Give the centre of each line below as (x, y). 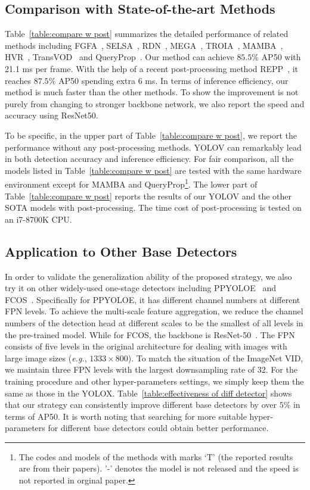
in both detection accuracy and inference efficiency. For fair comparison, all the (149, 159)
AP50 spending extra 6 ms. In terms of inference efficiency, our (173, 80)
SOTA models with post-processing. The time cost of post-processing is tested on (153, 207)
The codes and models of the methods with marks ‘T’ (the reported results (156, 456)
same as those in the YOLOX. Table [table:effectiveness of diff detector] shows (148, 393)
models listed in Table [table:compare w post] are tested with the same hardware (153, 170)
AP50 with (281, 57)
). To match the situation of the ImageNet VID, (216, 358)
